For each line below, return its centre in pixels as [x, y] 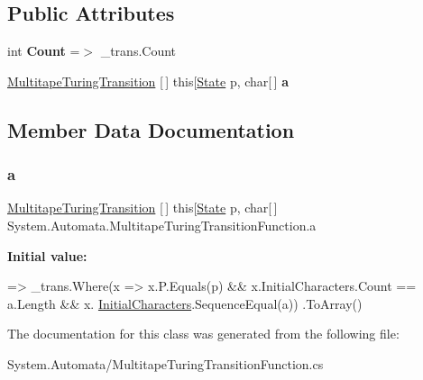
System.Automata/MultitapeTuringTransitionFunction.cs [166, 363]
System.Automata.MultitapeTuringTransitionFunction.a [162, 225]
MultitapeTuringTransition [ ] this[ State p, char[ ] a [148, 81]
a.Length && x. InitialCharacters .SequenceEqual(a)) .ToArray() [185, 303]
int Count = [44, 51]
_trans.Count [138, 51]
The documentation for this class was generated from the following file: [203, 334]
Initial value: [47, 255]
